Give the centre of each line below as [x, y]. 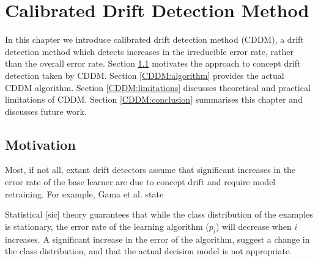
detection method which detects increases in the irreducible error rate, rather [149, 51]
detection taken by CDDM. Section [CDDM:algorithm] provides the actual [145, 75]
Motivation [40, 144]
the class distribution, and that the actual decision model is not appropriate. [149, 251]
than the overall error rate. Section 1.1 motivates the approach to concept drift [153, 63]
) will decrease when [253, 226]
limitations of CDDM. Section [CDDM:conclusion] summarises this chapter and [154, 99]
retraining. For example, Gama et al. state [84, 193]
